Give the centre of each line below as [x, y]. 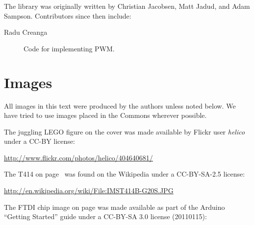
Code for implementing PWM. [69, 48]
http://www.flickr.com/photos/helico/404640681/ [78, 157]
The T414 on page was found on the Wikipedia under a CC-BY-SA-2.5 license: [125, 174]
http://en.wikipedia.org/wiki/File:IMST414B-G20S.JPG [89, 191]
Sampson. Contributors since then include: [68, 15]
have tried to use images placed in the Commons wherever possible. [105, 115]
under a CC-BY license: [39, 141]
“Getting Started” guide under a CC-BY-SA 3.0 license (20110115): [105, 216]
